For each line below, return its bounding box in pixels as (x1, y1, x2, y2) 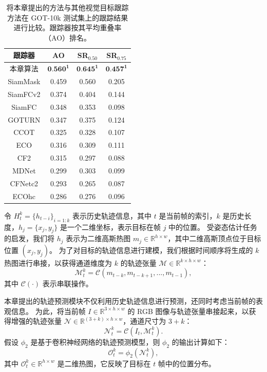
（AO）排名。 (44, 32, 91, 43)
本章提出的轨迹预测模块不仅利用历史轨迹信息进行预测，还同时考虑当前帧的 (4, 295, 256, 306)
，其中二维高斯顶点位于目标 (167, 233, 261, 244)
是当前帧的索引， (159, 210, 217, 221)
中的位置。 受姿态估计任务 (168, 221, 257, 232)
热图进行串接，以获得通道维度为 (4, 257, 112, 268)
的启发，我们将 (4, 233, 54, 244)
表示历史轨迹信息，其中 (72, 210, 152, 221)
